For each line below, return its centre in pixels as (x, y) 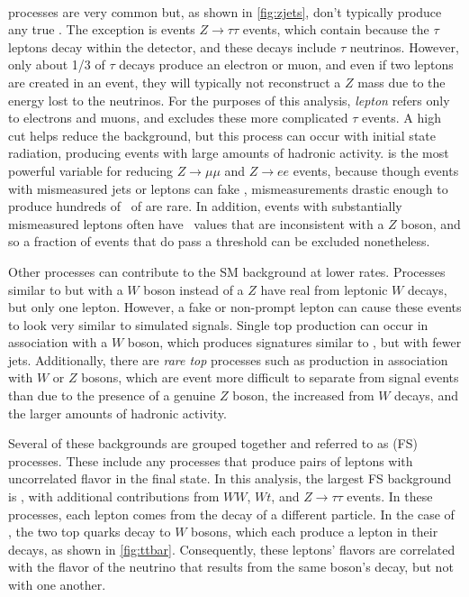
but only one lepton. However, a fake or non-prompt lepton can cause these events (235, 307)
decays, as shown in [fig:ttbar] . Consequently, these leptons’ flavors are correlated (232, 549)
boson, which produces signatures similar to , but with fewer (294, 342)
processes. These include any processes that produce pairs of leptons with (211, 460)
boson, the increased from (303, 395)
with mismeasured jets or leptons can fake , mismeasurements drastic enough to (228, 188)
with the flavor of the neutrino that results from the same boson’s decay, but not (231, 567)
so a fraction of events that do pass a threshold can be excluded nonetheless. (219, 241)
